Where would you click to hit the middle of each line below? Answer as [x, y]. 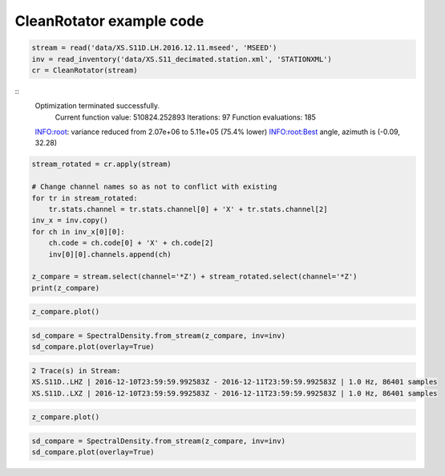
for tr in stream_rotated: [85, 198]
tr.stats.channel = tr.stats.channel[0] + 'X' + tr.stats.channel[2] [188, 210]
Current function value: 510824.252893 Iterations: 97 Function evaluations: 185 [186, 117]
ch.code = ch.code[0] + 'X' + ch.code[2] [131, 243]
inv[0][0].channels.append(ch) [110, 254]
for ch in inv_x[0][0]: [79, 232]
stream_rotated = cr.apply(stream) [101, 164]
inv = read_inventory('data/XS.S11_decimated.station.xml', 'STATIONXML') [182, 59]
